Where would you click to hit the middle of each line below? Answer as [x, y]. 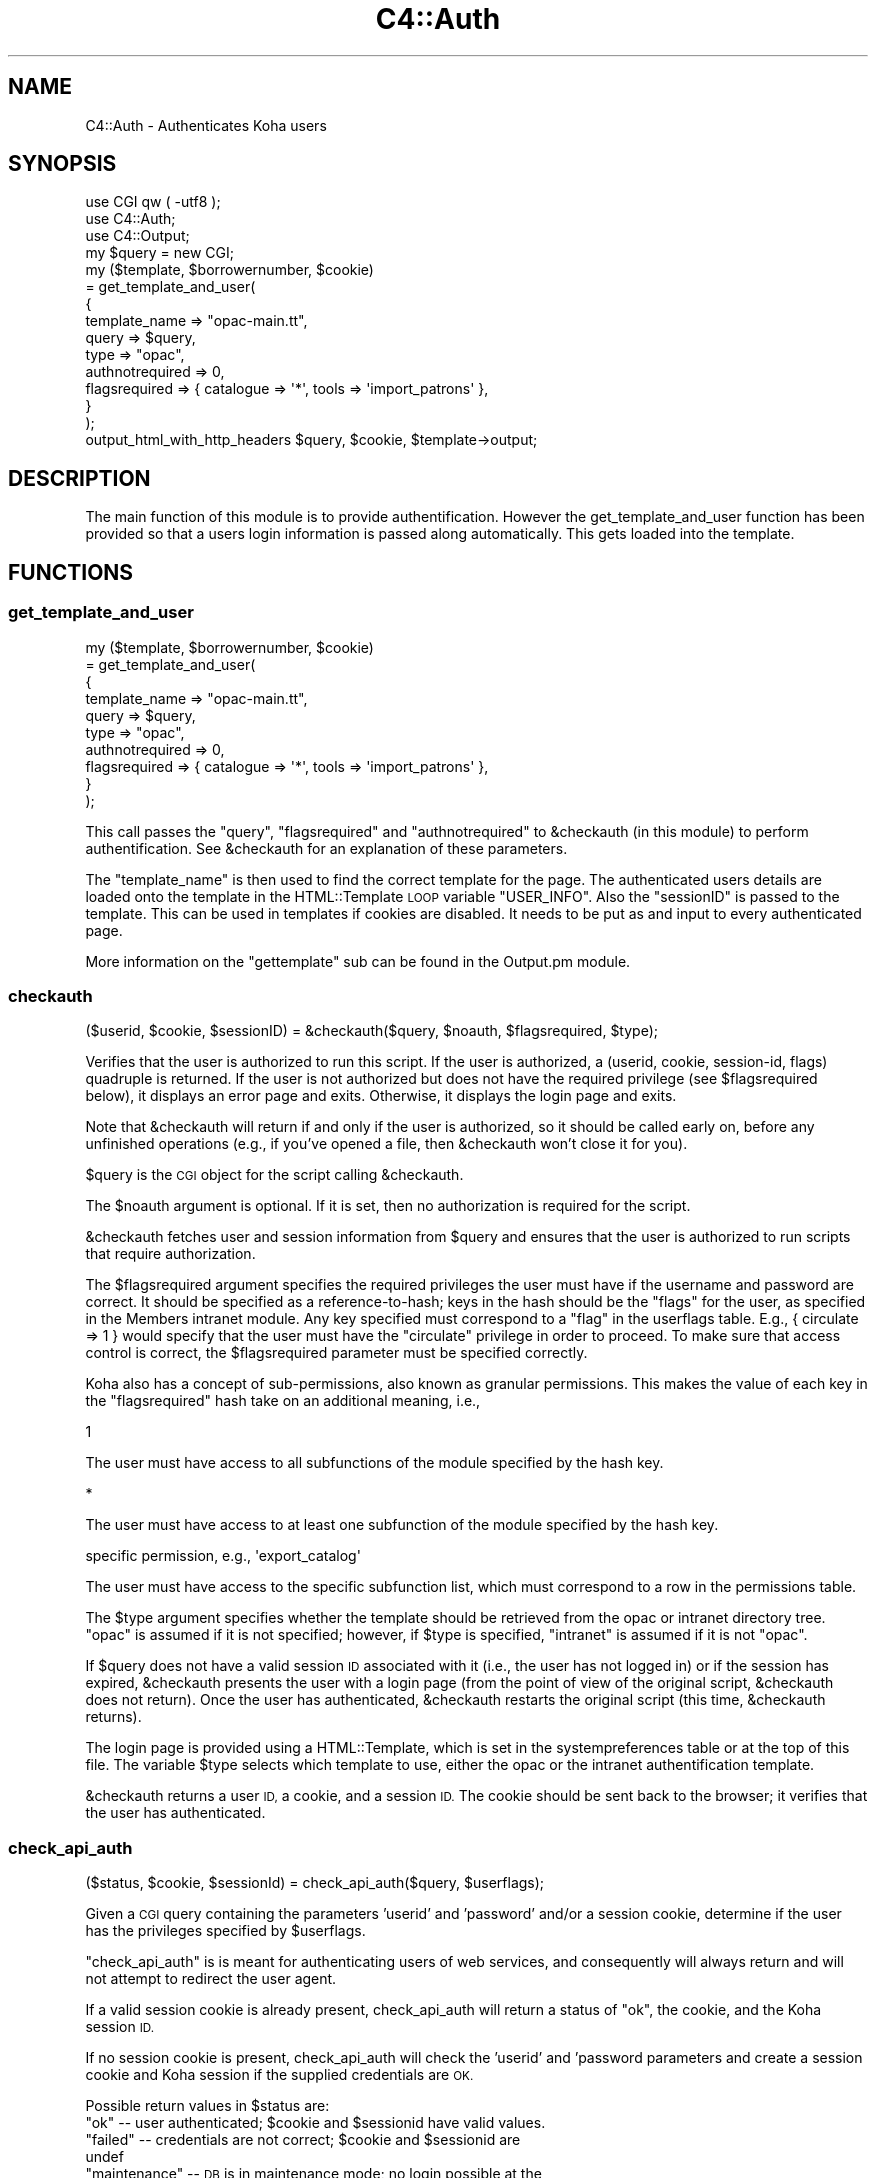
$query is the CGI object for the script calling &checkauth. [274, 1175]
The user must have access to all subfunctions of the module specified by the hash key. [374, 1463]
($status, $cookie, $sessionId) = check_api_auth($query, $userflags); [315, 1882]
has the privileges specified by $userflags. [225, 1930]
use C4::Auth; [130, 219]
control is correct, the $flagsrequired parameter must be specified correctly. [336, 1353]
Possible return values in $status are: [207, 2105]
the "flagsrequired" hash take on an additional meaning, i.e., [283, 1401]
